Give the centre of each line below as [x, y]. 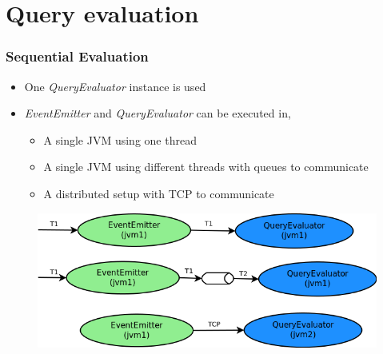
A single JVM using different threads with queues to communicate [206, 167]
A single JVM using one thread [120, 139]
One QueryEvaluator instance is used [115, 86]
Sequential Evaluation [77, 56]
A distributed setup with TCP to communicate [159, 193]
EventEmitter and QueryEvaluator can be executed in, [158, 113]
